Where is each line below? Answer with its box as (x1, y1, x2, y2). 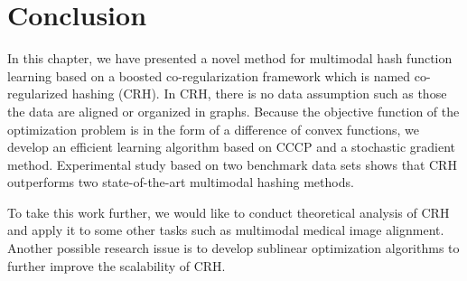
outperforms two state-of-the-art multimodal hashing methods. (7, 173, 354, 192)
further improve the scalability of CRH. (7, 256, 226, 275)
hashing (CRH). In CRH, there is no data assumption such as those (71, 84, 447, 103)
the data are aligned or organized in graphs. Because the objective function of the (7, 101, 460, 120)
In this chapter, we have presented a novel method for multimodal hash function (7, 49, 453, 68)
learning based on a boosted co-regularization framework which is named (7, 66, 411, 85)
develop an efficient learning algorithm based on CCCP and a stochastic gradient (7, 137, 455, 156)
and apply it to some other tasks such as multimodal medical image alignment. (7, 220, 444, 239)
